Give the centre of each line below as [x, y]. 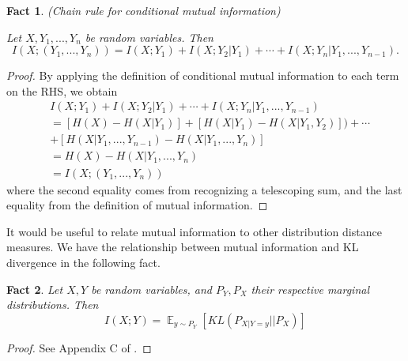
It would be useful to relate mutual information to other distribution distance [194, 231]
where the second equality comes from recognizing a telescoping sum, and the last [204, 189]
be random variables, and [151, 289]
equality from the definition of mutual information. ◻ [137, 205]
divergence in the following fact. [83, 262]
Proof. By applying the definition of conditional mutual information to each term [203, 75]
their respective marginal [310, 289]
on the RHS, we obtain [62, 90]
